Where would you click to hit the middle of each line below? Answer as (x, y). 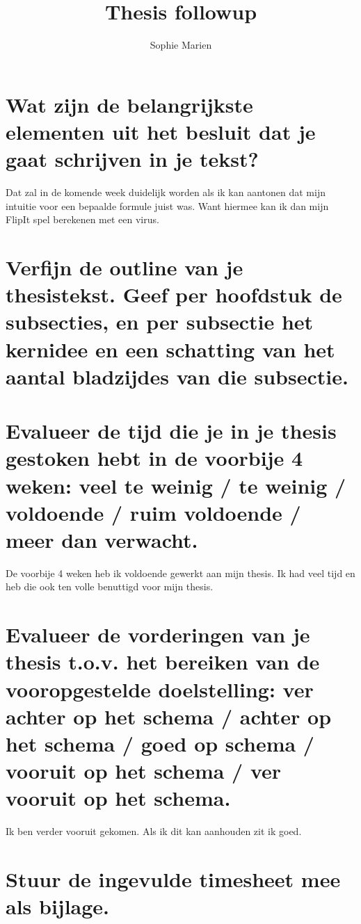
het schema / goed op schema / (160, 743)
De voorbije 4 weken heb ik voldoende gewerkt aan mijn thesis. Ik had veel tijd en (180, 573)
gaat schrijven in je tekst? (132, 159)
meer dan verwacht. (102, 539)
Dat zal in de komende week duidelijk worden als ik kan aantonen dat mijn (166, 192)
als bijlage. (58, 906)
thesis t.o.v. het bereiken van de (163, 662)
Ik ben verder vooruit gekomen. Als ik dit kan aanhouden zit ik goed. (154, 831)
